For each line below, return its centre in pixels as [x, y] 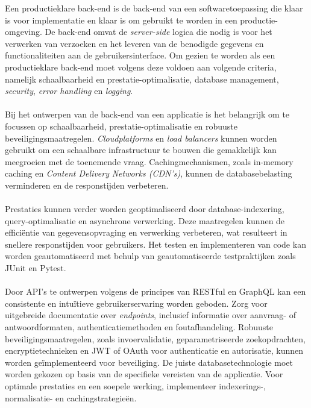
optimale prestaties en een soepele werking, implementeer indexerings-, [135, 386]
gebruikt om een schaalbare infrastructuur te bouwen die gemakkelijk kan [141, 150]
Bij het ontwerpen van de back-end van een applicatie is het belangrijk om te [147, 114]
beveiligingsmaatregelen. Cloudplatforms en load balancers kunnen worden [141, 138]
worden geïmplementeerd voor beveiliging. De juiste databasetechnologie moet [149, 362]
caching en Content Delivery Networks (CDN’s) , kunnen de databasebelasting [149, 173]
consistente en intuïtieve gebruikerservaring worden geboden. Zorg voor [136, 303]
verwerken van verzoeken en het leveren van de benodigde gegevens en [134, 43]
